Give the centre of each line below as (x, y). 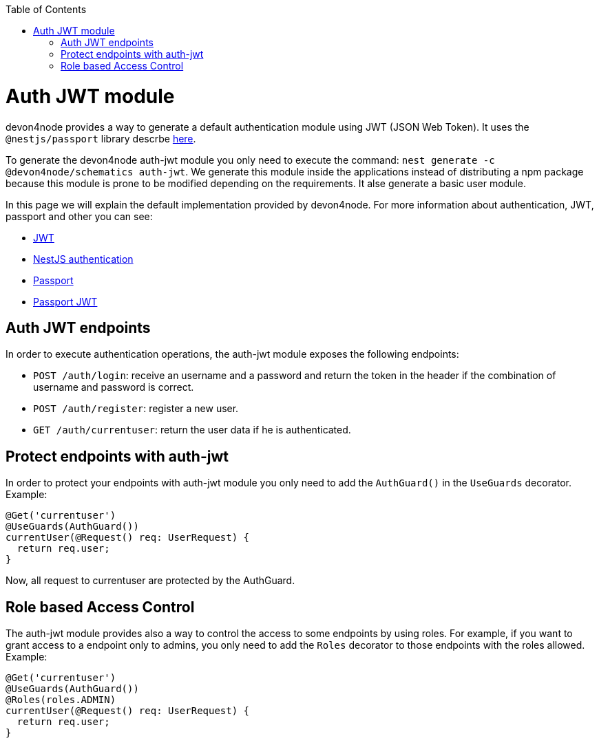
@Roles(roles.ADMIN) (61, 700)
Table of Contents (46, 9)
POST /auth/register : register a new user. (136, 409)
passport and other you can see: (79, 216)
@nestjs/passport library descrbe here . (101, 138)
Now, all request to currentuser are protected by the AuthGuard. (150, 581)
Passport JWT (65, 301)
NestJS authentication (83, 259)
